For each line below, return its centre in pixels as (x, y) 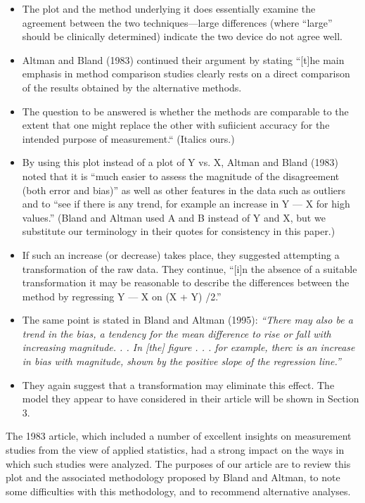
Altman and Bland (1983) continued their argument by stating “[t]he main (183, 59)
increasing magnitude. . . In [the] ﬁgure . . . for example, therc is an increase (188, 347)
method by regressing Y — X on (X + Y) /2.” (122, 296)
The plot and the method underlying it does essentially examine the (169, 8)
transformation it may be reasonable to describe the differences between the (186, 282)
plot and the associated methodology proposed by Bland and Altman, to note (173, 477)
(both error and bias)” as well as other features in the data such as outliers (184, 190)
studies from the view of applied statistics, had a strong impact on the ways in (175, 450)
